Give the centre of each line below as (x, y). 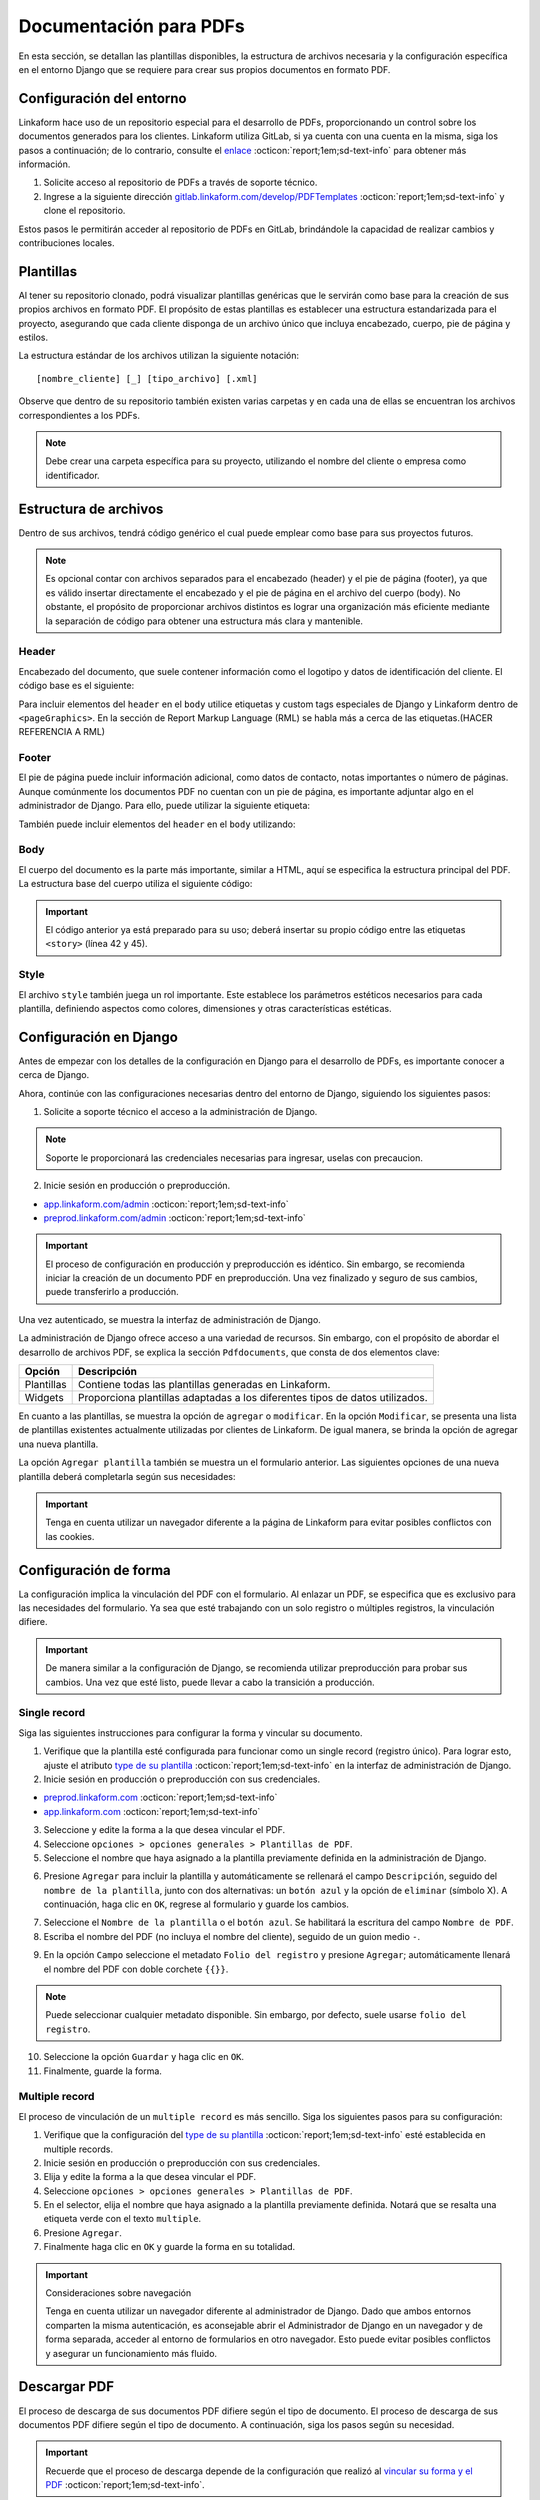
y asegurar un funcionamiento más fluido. (131, 2353)
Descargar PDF (66, 2386)
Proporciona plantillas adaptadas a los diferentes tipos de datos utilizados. (253, 1398)
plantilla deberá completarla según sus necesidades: (127, 1476)
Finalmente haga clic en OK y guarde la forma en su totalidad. (169, 2247)
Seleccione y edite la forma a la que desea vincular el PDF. (164, 1830)
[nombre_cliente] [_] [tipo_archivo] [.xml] (147, 378)
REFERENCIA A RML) (61, 732)
